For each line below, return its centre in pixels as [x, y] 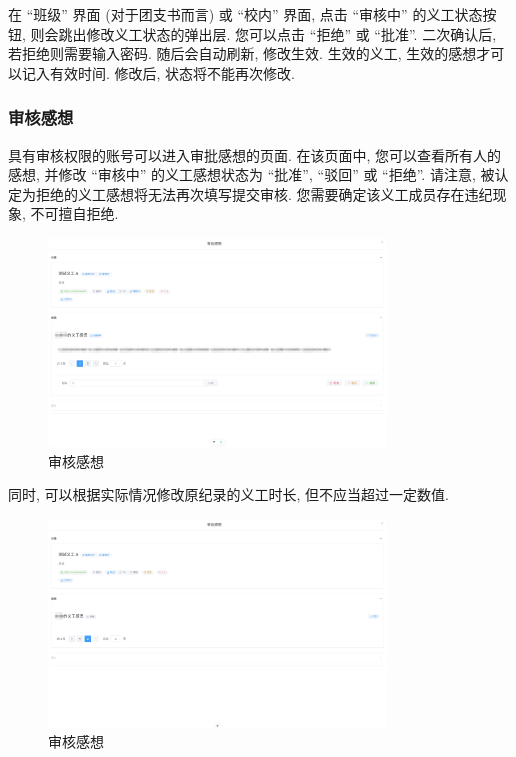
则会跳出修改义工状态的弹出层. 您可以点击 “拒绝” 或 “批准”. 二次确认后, [263, 33]
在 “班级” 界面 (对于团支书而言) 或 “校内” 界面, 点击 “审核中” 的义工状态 [245, 14]
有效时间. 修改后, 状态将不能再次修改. [172, 72]
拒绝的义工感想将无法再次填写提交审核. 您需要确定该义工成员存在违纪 [264, 193]
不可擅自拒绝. [74, 213]
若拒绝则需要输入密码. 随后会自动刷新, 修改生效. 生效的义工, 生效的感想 [242, 53]
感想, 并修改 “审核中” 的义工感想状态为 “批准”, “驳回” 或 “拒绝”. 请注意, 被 [251, 174]
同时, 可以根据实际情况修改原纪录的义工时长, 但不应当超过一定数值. [228, 494]
